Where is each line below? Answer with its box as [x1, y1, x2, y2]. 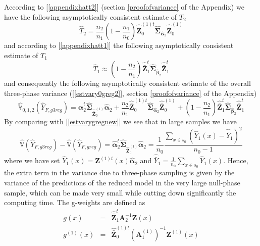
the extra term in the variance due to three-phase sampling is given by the [4, 167, 235, 178]
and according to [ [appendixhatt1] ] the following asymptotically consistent [4, 40, 234, 51]
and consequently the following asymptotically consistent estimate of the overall [4, 78, 251, 88]
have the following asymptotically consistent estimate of [4, 11, 177, 22]
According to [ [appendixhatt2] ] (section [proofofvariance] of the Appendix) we [4, 2, 244, 12]
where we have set [4, 155, 60, 166]
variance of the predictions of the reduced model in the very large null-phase [4, 177, 240, 188]
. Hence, [223, 155, 248, 166]
